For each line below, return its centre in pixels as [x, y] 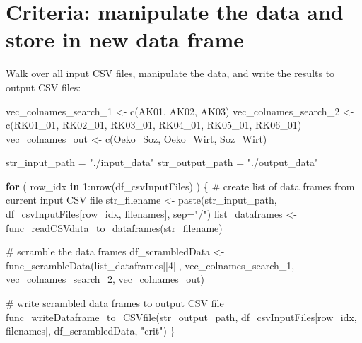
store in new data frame [125, 39]
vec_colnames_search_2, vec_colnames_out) [105, 279]
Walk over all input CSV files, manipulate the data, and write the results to [170, 73]
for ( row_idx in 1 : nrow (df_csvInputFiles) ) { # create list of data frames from [180, 186]
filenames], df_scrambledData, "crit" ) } [90, 331]
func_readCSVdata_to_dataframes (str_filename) [114, 227]
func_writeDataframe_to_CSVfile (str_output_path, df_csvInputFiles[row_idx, [181, 316]
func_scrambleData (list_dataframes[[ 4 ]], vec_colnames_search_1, [150, 265]
